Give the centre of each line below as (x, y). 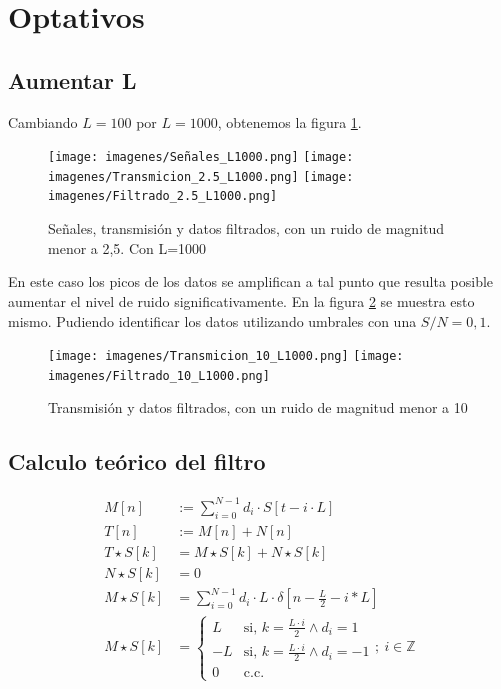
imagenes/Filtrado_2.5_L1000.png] (163, 196)
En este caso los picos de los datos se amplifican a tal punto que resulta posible (251, 281)
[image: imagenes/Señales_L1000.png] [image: (201, 157)
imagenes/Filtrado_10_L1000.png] (159, 375)
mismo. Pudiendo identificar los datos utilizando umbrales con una (212, 320)
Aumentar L (72, 79)
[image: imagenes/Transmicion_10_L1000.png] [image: (226, 356)
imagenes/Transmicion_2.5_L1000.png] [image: (201, 176)
